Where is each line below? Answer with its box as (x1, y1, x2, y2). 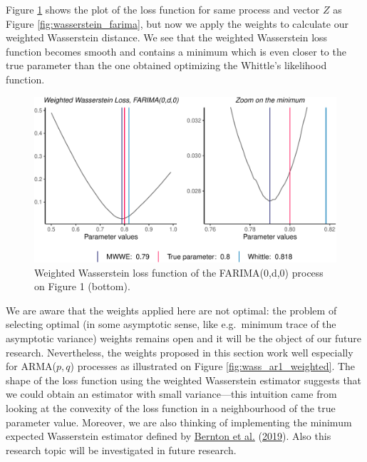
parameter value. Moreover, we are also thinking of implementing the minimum (6, 414, 352, 429)
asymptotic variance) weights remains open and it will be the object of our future (6, 330, 361, 345)
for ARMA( (6, 359, 57, 374)
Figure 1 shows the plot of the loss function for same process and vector (6, 2, 320, 16)
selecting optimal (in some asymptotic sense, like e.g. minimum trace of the (6, 317, 336, 332)
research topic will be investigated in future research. (6, 442, 237, 457)
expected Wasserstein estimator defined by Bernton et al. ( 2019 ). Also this (6, 428, 331, 443)
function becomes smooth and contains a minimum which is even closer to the (6, 43, 346, 58)
